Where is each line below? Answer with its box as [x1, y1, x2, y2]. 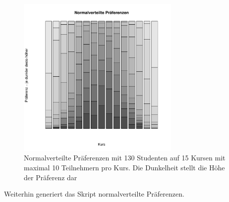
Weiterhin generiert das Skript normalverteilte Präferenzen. [4, 189, 184, 199]
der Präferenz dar [24, 172, 77, 182]
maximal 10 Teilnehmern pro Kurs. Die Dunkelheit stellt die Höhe [24, 162, 225, 172]
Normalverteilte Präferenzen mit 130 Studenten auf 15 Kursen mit [24, 152, 226, 163]
